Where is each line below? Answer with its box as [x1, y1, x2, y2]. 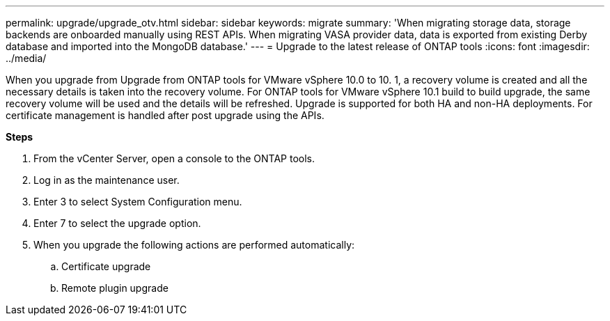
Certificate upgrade [61, 260, 151, 272]
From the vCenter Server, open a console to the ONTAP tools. [33, 152, 315, 164]
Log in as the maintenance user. [33, 174, 180, 186]
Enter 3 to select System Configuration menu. [33, 196, 242, 208]
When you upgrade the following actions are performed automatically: [33, 239, 355, 251]
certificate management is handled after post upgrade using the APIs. [6, 109, 324, 121]
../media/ [6, 52, 47, 64]
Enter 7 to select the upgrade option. [33, 217, 201, 229]
